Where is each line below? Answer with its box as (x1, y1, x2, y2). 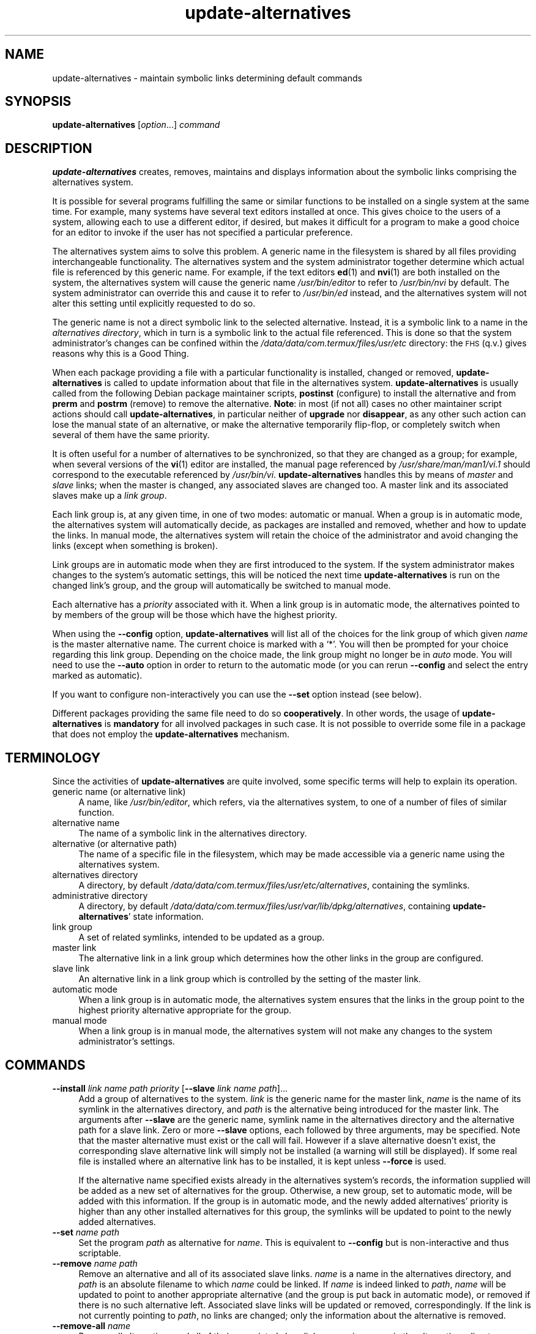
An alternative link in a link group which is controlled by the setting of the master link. (78, 974, 421, 985)
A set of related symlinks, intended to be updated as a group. (78, 932, 325, 943)
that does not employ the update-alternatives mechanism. (52, 729, 290, 740)
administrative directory (52, 890, 148, 901)
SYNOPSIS (5, 94, 72, 110)
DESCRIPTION (5, 140, 92, 156)
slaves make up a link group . (52, 490, 167, 501)
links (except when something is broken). (52, 540, 218, 551)
